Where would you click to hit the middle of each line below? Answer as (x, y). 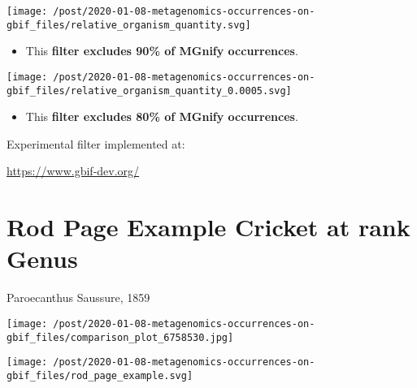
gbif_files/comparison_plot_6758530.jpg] (120, 337)
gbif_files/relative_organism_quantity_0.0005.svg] (149, 91)
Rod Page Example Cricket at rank (208, 227)
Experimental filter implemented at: (96, 143)
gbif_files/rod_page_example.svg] (100, 375)
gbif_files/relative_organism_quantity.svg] (129, 25)
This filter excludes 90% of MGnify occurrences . (162, 51)
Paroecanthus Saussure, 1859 (78, 297)
